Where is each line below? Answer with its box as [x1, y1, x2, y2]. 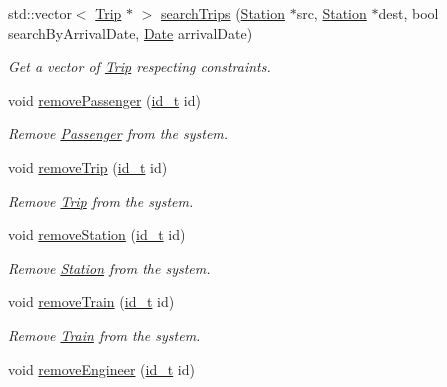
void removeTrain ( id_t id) [8, 291, 175, 312]
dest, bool [378, 3, 439, 23]
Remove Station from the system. [8, 257, 211, 278]
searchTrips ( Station [161, 3, 285, 23]
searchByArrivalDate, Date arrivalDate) [8, 22, 253, 43]
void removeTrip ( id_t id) [8, 156, 168, 177]
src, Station [296, 3, 367, 23]
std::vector [8, 3, 72, 23]
